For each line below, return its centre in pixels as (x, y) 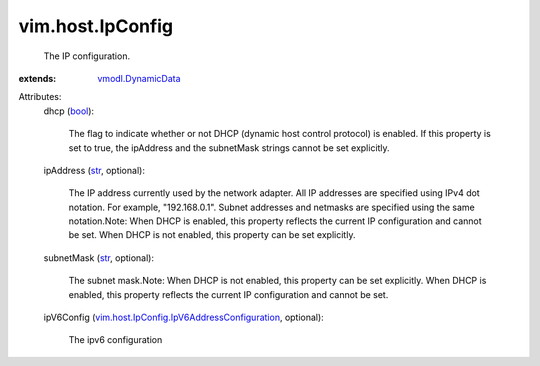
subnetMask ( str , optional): (99, 257)
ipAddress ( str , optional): (94, 170)
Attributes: (40, 97)
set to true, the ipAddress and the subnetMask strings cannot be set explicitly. (229, 147)
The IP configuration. (86, 56)
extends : (37, 78)
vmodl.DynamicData (139, 78)
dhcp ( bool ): (69, 111)
